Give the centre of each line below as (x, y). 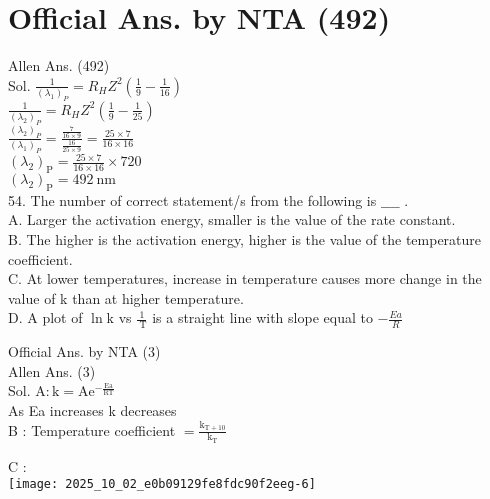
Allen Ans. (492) (59, 65)
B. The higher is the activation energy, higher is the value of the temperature (245, 239)
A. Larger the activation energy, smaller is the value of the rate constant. (232, 219)
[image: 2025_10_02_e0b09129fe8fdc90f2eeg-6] (162, 484)
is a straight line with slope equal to (262, 317)
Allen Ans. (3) (52, 370)
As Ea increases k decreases (92, 410)
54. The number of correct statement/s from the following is (192, 199)
